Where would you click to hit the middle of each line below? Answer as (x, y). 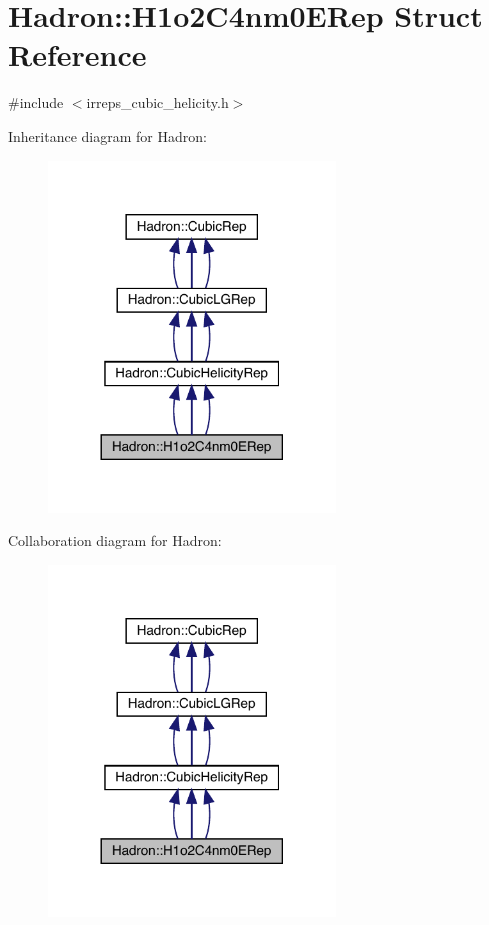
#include (36, 102)
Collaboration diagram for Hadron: (115, 540)
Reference (77, 54)
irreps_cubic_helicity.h (157, 102)
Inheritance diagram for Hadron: (107, 135)
